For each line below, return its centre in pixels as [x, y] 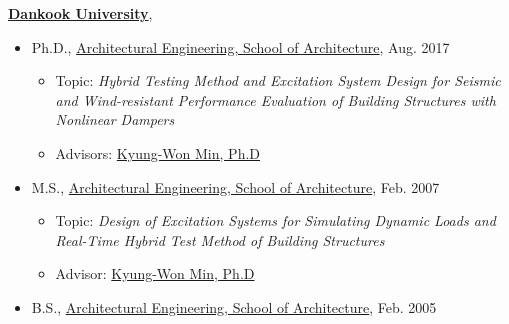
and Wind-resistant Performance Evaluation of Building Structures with [275, 99]
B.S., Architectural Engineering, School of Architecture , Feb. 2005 [234, 306]
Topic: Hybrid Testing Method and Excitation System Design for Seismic [278, 80]
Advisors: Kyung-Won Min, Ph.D [158, 152]
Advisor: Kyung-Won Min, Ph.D [155, 273]
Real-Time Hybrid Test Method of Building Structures [220, 239]
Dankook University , [80, 13]
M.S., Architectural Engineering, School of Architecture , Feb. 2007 [235, 186]
